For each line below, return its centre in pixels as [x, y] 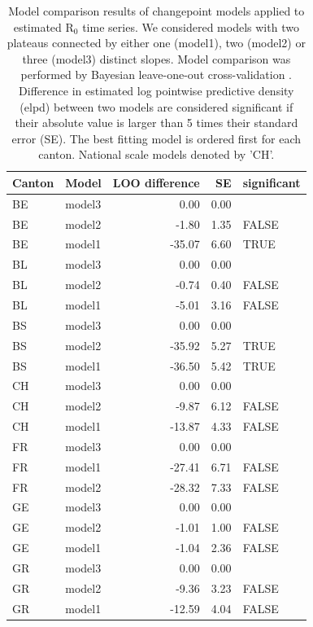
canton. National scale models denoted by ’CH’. [156, 154]
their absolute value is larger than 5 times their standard [156, 123]
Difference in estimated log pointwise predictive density [156, 90]
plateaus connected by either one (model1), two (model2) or [156, 43]
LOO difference [156, 182]
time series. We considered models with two [191, 26]
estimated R [43, 26]
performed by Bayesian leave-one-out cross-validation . [156, 75]
